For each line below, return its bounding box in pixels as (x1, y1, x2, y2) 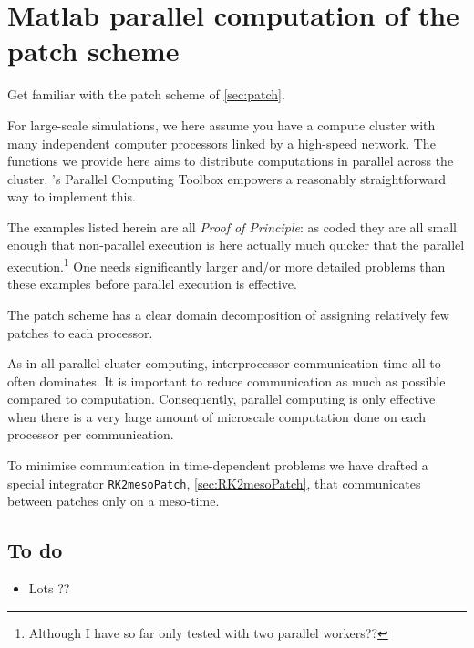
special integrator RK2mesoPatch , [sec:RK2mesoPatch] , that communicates (7, 473, 421, 492)
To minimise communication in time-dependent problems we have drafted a (7, 456, 428, 475)
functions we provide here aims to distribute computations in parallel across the (7, 151, 454, 170)
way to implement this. (7, 187, 136, 206)
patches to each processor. (7, 323, 153, 342)
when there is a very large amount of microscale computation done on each (7, 406, 427, 426)
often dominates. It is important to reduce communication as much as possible (7, 371, 446, 390)
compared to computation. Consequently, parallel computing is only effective (7, 389, 436, 408)
